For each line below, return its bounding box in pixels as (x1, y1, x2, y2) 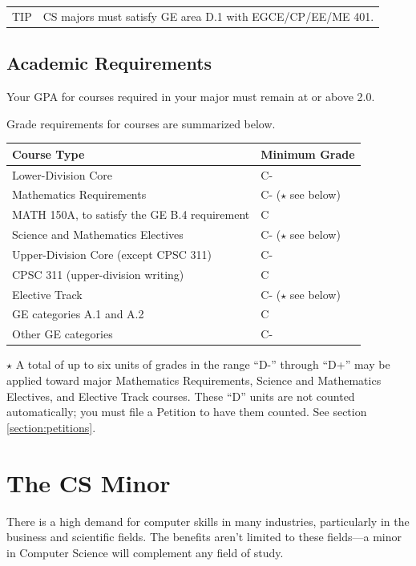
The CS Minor (6, 466, 171, 499)
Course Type (12, 145, 85, 162)
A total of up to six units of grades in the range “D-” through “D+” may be (15, 356, 390, 373)
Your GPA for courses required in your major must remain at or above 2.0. (6, 88, 375, 105)
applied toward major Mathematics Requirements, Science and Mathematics (6, 372, 382, 389)
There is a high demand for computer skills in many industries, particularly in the (6, 512, 410, 529)
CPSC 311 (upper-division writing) (12, 265, 184, 282)
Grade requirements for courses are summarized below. (6, 115, 276, 131)
